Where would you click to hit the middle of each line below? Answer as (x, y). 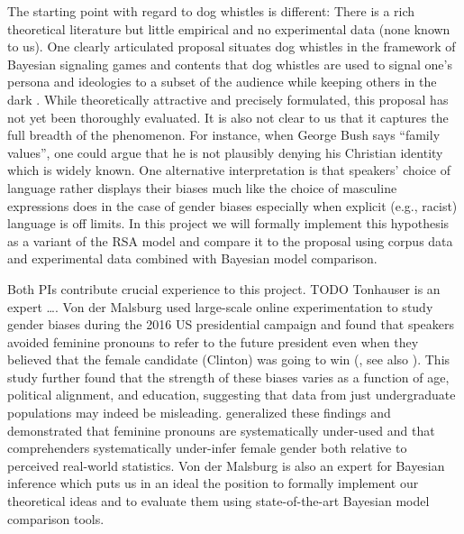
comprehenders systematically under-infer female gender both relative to (207, 448)
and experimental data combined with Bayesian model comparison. (192, 258)
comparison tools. (56, 518)
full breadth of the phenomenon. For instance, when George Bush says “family (224, 135)
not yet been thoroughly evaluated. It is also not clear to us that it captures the (228, 117)
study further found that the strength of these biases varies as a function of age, (228, 377)
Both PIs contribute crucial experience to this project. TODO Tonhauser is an (224, 288)
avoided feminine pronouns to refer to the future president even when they (213, 341)
